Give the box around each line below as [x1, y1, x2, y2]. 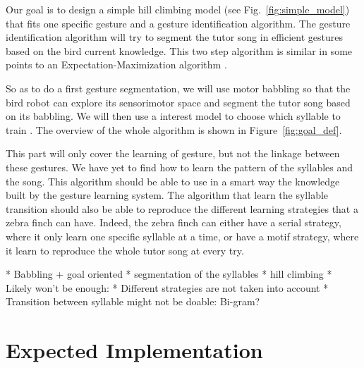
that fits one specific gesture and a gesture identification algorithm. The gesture [6, 16, 351, 30]
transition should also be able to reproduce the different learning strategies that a [6, 201, 358, 216]
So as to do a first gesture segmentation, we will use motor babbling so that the [6, 80, 351, 95]
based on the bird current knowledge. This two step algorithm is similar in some [6, 43, 353, 58]
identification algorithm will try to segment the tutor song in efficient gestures [6, 30, 344, 44]
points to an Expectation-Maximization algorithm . [6, 57, 227, 72]
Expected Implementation [6, 336, 263, 364]
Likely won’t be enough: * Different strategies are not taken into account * [6, 280, 329, 295]
